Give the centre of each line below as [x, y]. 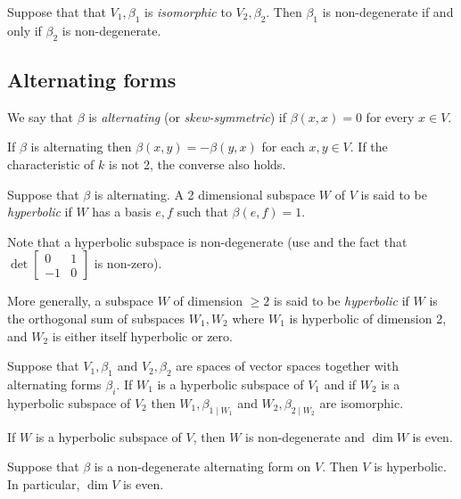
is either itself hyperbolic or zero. [142, 335]
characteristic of [51, 164]
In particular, [44, 483]
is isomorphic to [188, 12]
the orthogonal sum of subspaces [96, 318]
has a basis [122, 212]
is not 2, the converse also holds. [198, 164]
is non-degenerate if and [388, 12]
